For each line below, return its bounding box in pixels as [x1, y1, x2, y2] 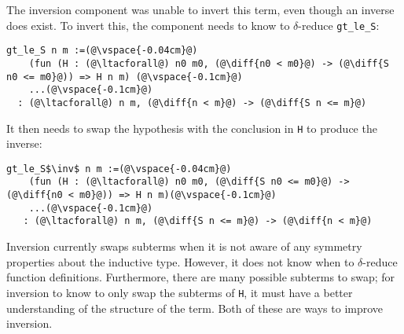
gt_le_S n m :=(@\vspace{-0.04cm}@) [6, 45, 198, 57]
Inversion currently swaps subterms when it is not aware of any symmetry [6, 238, 362, 255]
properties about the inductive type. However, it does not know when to [6, 253, 354, 270]
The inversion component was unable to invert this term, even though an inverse [6, 2, 395, 17]
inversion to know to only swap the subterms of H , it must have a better [6, 284, 353, 300]
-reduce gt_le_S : [298, 17, 380, 33]
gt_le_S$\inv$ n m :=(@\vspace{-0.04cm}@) [6, 163, 232, 174]
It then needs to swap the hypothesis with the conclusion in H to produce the [6, 119, 377, 136]
